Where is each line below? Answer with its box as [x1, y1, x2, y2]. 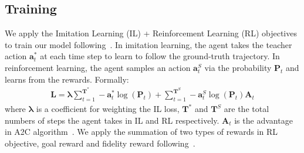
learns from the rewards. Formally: [5, 73, 129, 85]
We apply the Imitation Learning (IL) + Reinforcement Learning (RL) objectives [5, 27, 297, 39]
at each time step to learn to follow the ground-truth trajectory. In [40, 50, 280, 62]
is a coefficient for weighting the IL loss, [36, 103, 180, 115]
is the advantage [234, 114, 293, 126]
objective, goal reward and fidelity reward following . [5, 137, 195, 149]
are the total [224, 103, 269, 115]
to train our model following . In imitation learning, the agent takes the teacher [5, 38, 292, 50]
